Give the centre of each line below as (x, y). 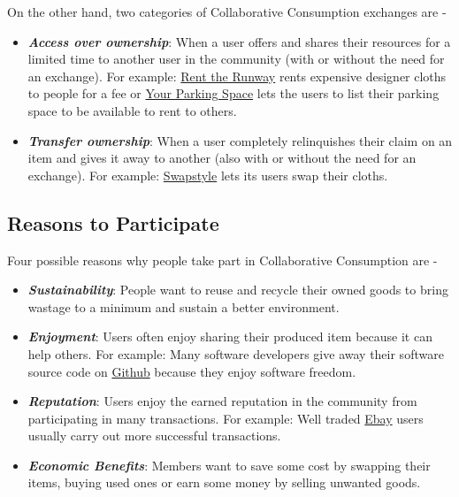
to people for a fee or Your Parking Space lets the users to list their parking (233, 93)
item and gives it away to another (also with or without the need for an (222, 158)
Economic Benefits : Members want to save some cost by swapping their (229, 465)
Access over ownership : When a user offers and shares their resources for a (239, 41)
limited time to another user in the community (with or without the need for (236, 59)
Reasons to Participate (113, 222)
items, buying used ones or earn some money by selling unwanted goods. (224, 482)
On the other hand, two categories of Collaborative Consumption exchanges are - (227, 11)
